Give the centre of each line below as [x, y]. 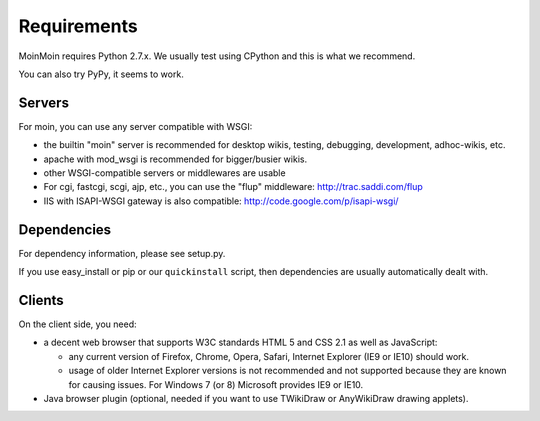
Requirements [78, 26]
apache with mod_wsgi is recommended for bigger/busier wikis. [175, 159]
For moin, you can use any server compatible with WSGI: [135, 126]
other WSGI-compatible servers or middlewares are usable [164, 173]
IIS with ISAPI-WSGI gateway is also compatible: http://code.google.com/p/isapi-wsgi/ [221, 201]
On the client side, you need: [77, 324]
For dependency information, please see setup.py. [122, 253]
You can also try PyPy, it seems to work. [101, 74]
